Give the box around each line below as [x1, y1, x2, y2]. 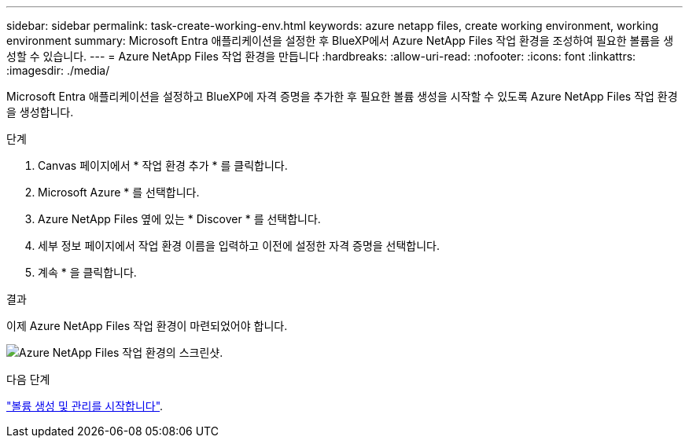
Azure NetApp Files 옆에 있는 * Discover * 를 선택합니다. [38, 212, 321, 226]
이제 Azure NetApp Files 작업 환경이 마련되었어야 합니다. [6, 319, 288, 332]
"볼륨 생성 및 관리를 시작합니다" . [6, 399, 164, 413]
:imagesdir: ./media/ [6, 64, 110, 77]
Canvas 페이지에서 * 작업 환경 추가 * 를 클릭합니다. [38, 159, 288, 172]
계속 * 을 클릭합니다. [38, 266, 137, 279]
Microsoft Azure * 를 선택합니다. [38, 185, 200, 199]
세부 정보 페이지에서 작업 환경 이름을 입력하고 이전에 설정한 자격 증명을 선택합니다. [38, 239, 440, 252]
